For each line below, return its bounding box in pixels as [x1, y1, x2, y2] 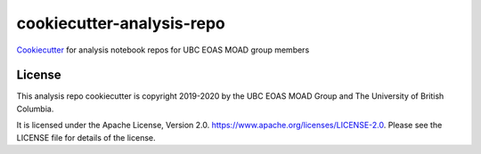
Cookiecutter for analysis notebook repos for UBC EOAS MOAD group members [16, 45, 310, 55]
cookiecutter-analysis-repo [16, 13, 226, 33]
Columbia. [16, 103, 54, 114]
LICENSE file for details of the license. [16, 132, 156, 142]
